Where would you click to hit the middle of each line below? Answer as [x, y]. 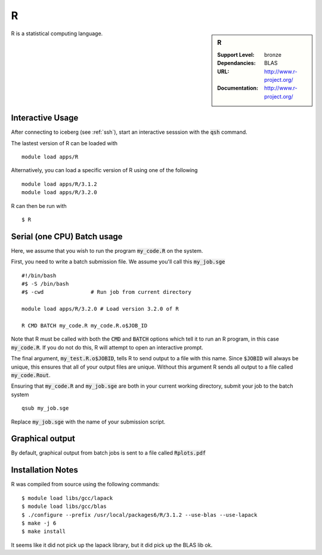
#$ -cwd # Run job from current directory [107, 292]
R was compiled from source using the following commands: [85, 485]
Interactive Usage [45, 118]
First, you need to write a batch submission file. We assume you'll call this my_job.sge [118, 262]
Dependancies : [236, 63]
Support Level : [236, 54]
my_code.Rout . [31, 375]
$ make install [44, 531]
